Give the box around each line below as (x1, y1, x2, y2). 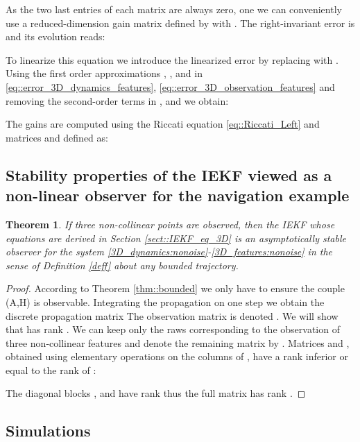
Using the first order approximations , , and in (6, 66, 203, 80)
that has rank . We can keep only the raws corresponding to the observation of (6, 322, 340, 337)
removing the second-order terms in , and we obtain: (6, 93, 229, 108)
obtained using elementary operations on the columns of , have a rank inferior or (6, 349, 348, 364)
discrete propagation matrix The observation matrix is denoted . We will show (6, 308, 338, 323)
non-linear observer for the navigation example (6, 185, 350, 206)
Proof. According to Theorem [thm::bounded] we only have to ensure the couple (6, 281, 345, 296)
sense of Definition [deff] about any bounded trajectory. (6, 257, 239, 272)
